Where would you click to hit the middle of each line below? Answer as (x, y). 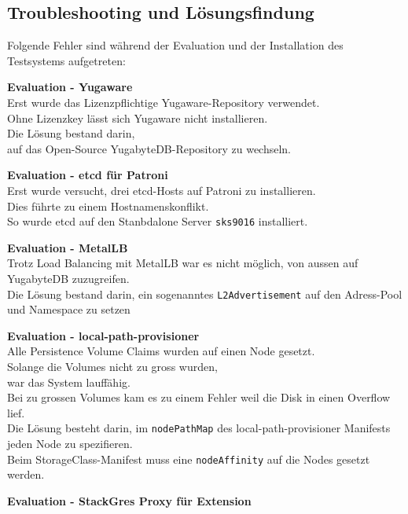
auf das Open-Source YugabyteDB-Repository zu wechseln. (149, 148)
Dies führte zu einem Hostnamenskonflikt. (108, 206)
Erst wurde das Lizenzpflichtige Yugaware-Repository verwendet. (164, 102)
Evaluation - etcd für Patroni (88, 175)
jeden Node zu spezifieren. (70, 444)
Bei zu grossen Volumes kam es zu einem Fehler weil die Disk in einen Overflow (199, 397)
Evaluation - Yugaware (70, 87)
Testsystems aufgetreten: (66, 60)
